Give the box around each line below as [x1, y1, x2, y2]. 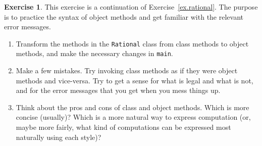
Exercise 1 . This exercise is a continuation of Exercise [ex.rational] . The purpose [4, 2, 258, 12]
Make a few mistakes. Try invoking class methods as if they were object [16, 65, 238, 76]
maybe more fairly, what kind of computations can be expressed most [16, 122, 231, 132]
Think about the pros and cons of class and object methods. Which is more [16, 102, 249, 112]
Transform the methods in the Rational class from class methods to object [16, 38, 249, 48]
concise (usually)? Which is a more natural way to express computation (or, [16, 112, 251, 122]
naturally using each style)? [16, 131, 101, 142]
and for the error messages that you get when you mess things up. [16, 85, 221, 95]
